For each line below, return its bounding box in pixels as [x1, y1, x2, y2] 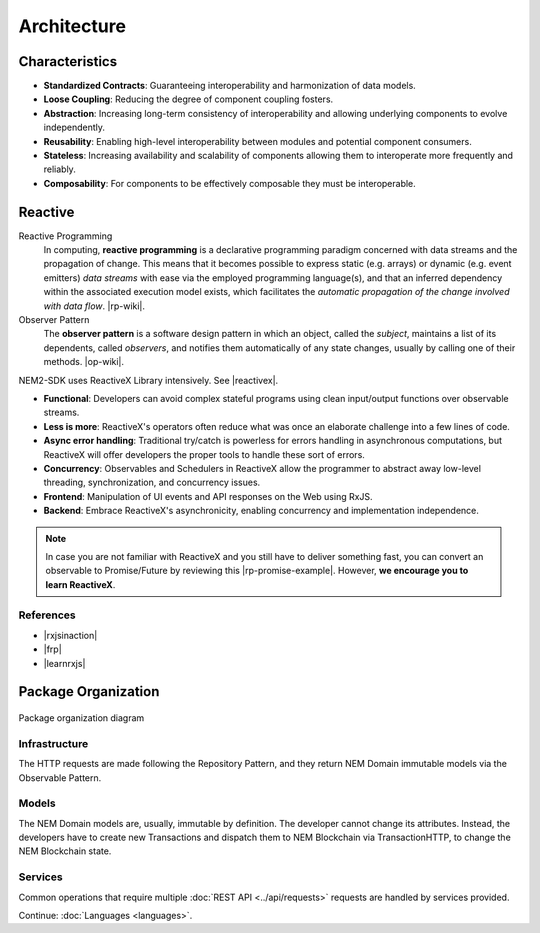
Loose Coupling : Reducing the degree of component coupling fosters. [43, 93, 334, 105]
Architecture [18, 15, 127, 37]
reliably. [43, 163, 77, 175]
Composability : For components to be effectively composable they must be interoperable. [43, 177, 417, 189]
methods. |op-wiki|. [43, 356, 125, 368]
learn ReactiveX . [45, 578, 116, 590]
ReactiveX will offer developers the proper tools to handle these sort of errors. [43, 448, 365, 460]
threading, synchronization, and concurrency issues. [43, 476, 261, 489]
